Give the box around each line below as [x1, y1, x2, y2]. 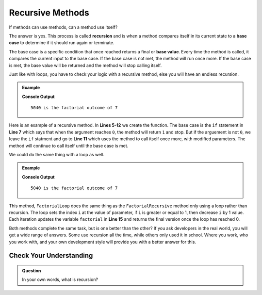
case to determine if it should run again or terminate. [9, 40, 115, 46]
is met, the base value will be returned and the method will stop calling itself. [9, 62, 162, 68]
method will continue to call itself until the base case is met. [9, 143, 129, 148]
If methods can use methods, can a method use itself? [9, 24, 118, 30]
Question [22, 267, 41, 274]
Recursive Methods [9, 7, 89, 18]
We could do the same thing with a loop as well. [9, 152, 104, 158]
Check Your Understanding [9, 251, 93, 260]
